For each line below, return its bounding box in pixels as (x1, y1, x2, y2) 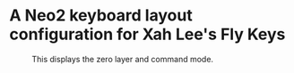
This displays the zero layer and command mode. (31, 53, 213, 64)
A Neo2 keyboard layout (9, 5, 193, 26)
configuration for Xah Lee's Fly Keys (9, 24, 286, 45)
